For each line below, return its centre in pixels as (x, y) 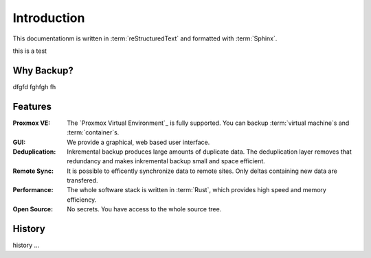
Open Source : (33, 209)
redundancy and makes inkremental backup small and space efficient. (166, 161)
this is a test (30, 51)
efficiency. (82, 200)
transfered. (83, 180)
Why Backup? (43, 70)
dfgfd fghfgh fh (34, 86)
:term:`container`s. (93, 132)
